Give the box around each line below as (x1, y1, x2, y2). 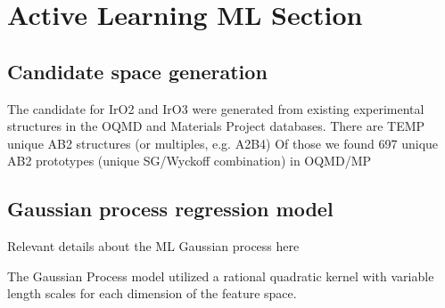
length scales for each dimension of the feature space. (7, 284, 297, 303)
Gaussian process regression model (7, 195, 334, 223)
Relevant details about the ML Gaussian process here (7, 237, 300, 255)
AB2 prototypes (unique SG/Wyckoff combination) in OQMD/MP (7, 151, 372, 170)
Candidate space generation (7, 57, 268, 85)
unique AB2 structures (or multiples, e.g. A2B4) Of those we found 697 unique (7, 134, 439, 152)
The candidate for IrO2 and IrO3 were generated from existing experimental (7, 99, 424, 118)
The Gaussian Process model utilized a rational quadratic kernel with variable (7, 266, 434, 285)
